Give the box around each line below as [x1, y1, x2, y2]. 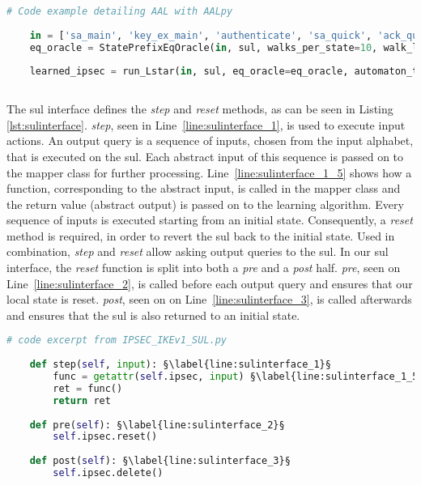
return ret [53, 394, 111, 406]
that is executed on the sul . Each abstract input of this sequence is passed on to [6, 147, 404, 164]
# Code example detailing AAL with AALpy [6, 6, 233, 17]
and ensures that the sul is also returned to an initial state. [6, 306, 300, 323]
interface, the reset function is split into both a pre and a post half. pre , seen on [6, 259, 401, 276]
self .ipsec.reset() [53, 431, 158, 443]
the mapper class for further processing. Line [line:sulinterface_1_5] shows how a [6, 164, 412, 181]
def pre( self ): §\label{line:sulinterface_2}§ [29, 419, 285, 431]
